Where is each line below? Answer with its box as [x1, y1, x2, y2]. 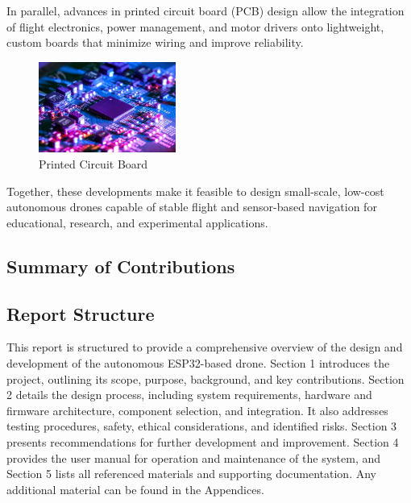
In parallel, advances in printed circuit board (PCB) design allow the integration [6, 2, 405, 19]
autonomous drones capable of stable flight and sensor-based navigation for [6, 198, 377, 215]
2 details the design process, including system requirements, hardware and [6, 386, 372, 403]
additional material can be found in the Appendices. [6, 480, 264, 497]
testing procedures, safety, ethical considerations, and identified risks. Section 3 [6, 418, 397, 434]
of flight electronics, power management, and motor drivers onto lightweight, [6, 18, 384, 35]
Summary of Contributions [6, 253, 235, 278]
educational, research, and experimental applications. [6, 214, 268, 231]
